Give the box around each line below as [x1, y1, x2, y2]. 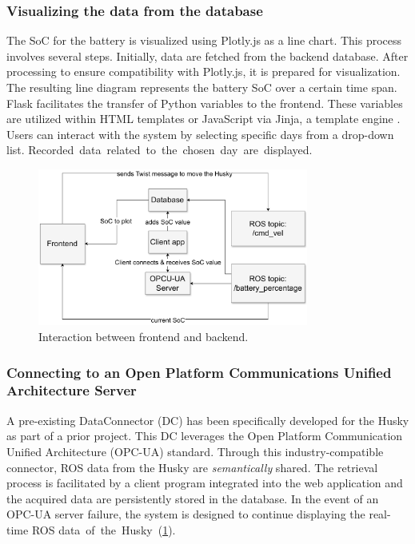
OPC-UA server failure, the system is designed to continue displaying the [6, 506, 365, 522]
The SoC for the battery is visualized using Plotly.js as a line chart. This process [6, 32, 402, 49]
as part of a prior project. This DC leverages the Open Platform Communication [6, 427, 403, 444]
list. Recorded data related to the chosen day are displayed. [6, 141, 313, 158]
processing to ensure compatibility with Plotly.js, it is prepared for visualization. [6, 63, 401, 80]
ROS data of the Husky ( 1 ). [31, 521, 176, 538]
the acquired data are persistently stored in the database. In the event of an [6, 490, 379, 506]
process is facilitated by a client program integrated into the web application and [6, 475, 403, 491]
